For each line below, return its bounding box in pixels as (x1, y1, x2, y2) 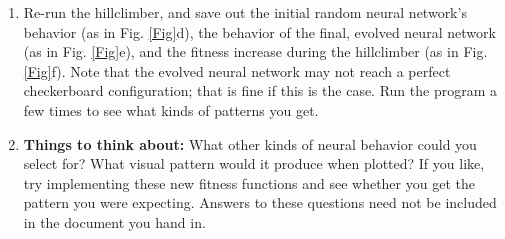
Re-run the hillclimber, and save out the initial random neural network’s (23, 2, 467, 22)
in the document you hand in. (23, 211, 206, 232)
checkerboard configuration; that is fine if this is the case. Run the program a (23, 80, 497, 101)
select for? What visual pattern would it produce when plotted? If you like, (23, 153, 485, 174)
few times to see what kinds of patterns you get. (23, 99, 319, 120)
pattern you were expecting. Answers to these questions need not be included (23, 192, 497, 213)
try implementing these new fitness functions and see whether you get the (23, 172, 475, 193)
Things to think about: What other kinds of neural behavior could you (23, 133, 477, 154)
